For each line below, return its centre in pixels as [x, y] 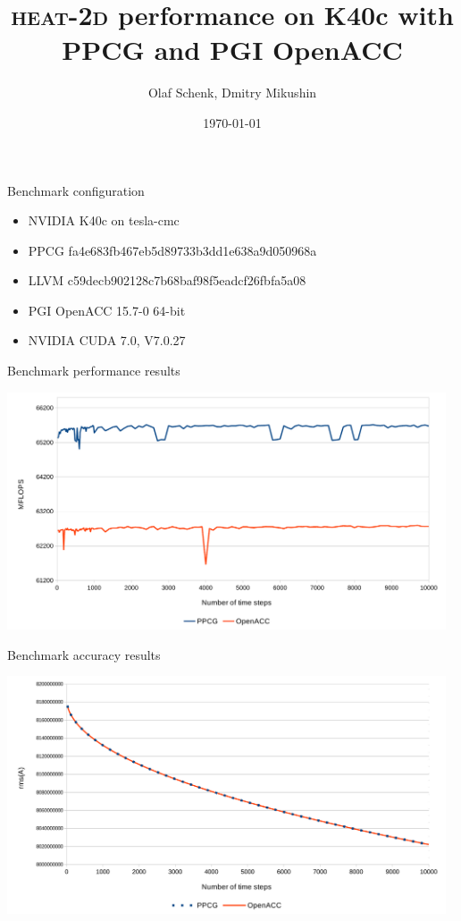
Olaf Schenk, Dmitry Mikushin [232, 93]
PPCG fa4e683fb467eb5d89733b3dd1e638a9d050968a [172, 250]
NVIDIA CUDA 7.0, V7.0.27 [107, 340]
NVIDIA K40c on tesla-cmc [104, 220]
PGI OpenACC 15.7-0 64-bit [107, 310]
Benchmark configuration [76, 190]
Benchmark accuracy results [84, 654]
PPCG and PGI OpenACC [232, 50]
